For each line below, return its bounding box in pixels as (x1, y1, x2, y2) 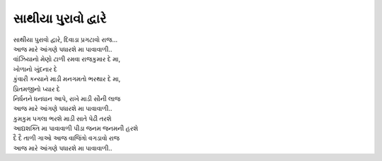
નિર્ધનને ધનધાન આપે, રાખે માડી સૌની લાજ (13, 94, 121, 102)
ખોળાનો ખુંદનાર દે (13, 64, 58, 73)
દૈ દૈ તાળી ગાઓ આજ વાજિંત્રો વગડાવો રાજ (13, 134, 120, 143)
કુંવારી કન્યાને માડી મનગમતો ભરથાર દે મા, (13, 75, 121, 83)
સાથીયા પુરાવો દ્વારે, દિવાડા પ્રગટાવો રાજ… (13, 35, 118, 44)
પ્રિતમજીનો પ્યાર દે (13, 85, 60, 93)
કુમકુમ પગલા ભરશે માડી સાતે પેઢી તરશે (13, 114, 112, 123)
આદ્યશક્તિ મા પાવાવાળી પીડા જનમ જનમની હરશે (13, 124, 139, 133)
